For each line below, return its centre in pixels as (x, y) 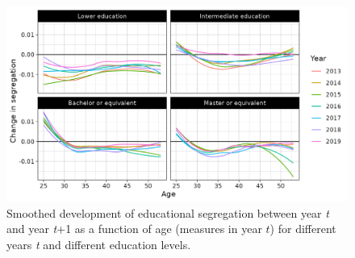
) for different (303, 229)
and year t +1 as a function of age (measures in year (134, 229)
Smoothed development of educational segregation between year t (168, 212)
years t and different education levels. (99, 244)
